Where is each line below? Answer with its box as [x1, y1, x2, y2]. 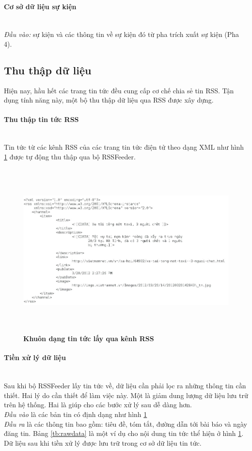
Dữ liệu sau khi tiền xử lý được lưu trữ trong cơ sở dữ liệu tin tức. [4, 437, 202, 448]
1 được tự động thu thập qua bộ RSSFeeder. [4, 151, 136, 161]
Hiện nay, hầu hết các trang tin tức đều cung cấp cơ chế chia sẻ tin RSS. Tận [4, 85, 234, 95]
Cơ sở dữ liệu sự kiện [4, 1, 77, 11]
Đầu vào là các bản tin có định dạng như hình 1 [4, 409, 147, 419]
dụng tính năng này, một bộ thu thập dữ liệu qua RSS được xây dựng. [4, 95, 214, 105]
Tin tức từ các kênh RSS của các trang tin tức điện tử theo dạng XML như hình [4, 142, 244, 152]
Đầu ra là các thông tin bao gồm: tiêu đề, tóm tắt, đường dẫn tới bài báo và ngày [4, 418, 247, 429]
